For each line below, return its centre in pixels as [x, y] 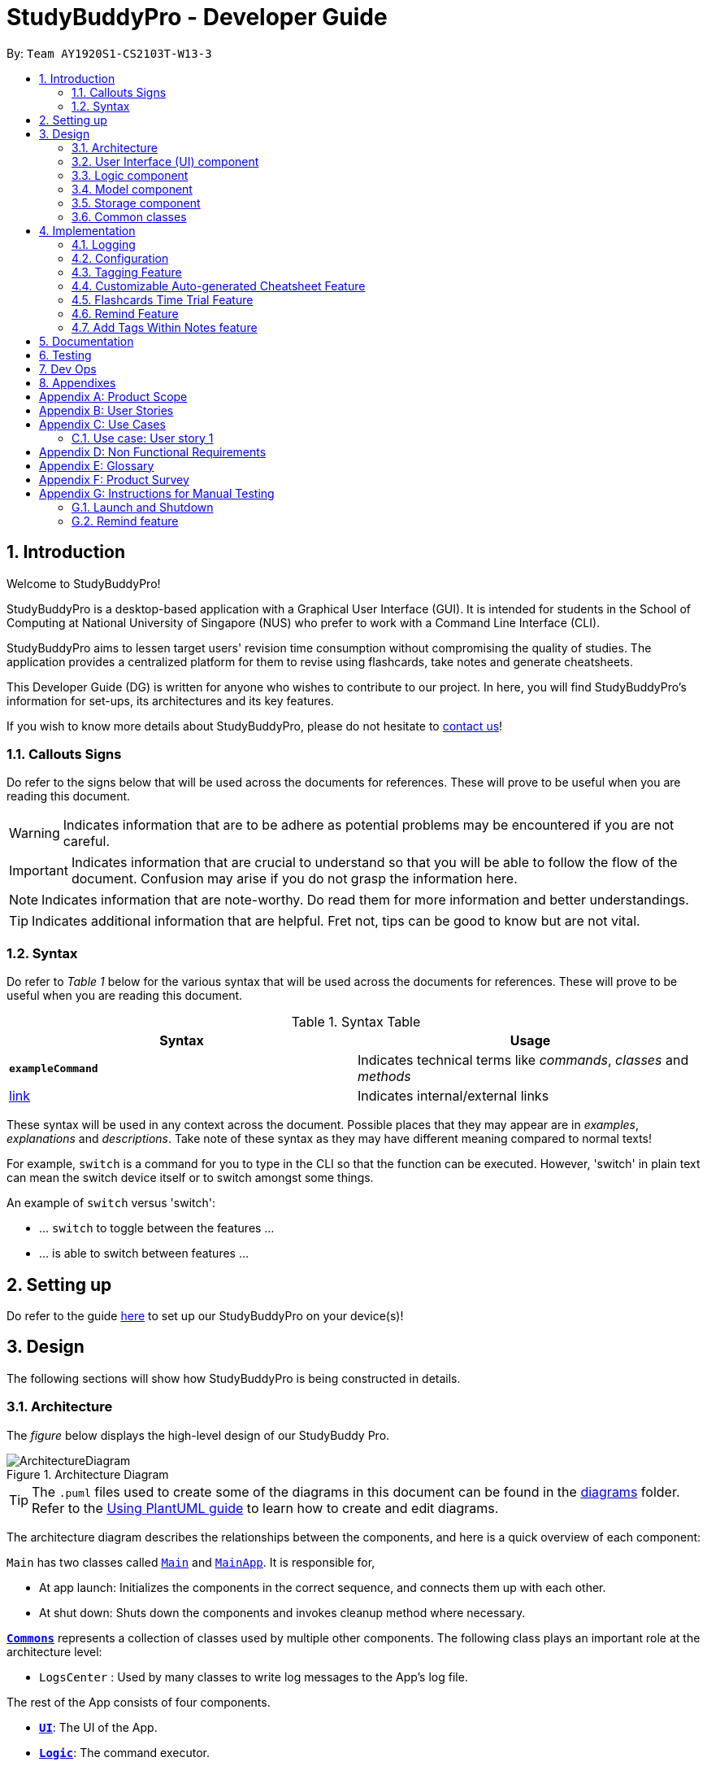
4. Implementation [87, 230]
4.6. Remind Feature [125, 313]
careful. [87, 842]
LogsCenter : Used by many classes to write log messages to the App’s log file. [254, 1677]
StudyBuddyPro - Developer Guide [197, 17]
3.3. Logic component [130, 175]
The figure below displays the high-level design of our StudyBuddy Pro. [198, 1435]
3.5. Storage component [136, 203]
